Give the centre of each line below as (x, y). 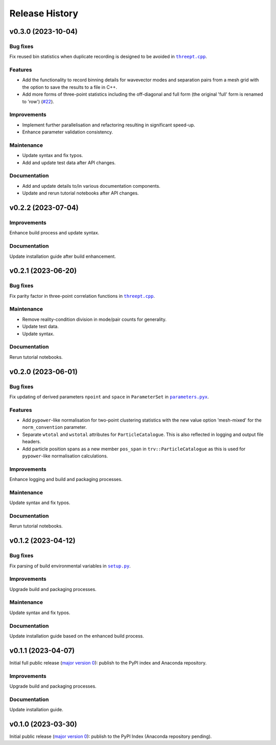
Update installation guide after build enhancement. (63, 256)
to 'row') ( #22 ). (38, 101)
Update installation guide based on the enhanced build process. (77, 636)
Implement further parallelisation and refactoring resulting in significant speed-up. (109, 125)
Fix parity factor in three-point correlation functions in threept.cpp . (82, 296)
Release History (44, 13)
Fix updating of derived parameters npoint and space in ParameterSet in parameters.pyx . (109, 397)
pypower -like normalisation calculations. (65, 456)
